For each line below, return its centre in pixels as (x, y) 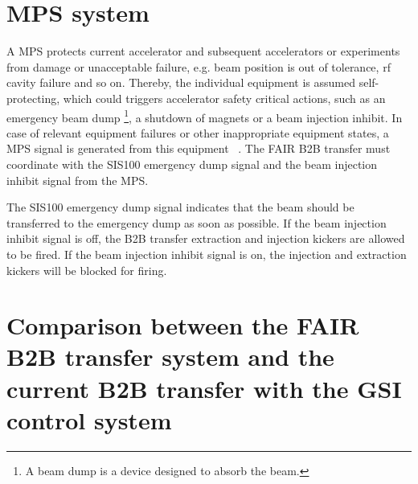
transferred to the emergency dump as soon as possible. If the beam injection (197, 222)
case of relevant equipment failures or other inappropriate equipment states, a (198, 132)
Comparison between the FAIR (183, 325)
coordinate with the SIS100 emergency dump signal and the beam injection (192, 164)
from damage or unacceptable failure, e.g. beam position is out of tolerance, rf (199, 66)
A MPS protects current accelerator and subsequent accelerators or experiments (203, 51)
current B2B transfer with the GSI (204, 388)
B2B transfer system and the (170, 357)
